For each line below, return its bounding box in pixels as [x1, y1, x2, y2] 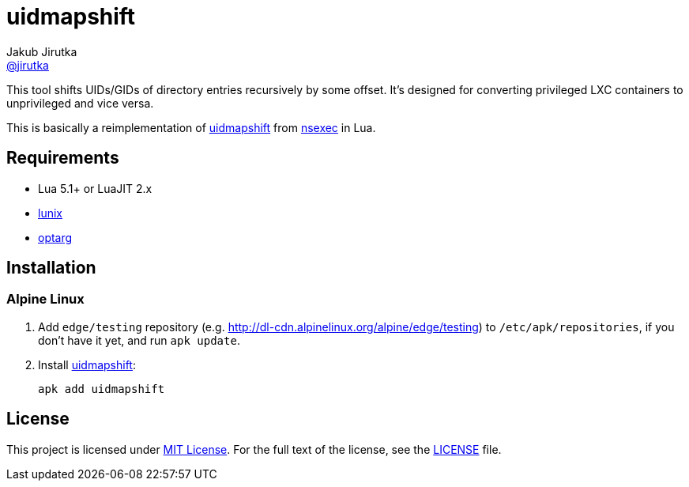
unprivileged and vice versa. [6, 96, 154, 110]
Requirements [6, 148, 119, 168]
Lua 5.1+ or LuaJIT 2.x [38, 181, 152, 195]
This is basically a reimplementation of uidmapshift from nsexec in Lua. [6, 120, 376, 134]
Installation [6, 258, 96, 278]
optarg [38, 230, 73, 244]
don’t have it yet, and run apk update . [38, 333, 240, 347]
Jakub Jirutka [6, 44, 77, 59]
